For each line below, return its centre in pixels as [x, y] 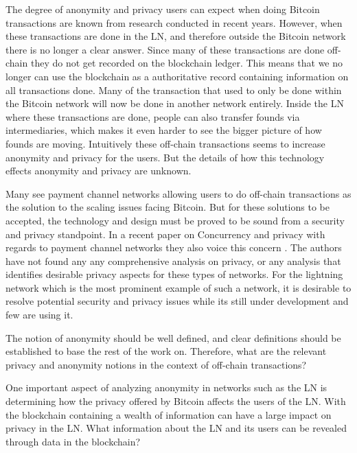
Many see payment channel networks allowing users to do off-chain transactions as [178, 193]
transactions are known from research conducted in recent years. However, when [174, 22]
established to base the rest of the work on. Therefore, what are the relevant [166, 351]
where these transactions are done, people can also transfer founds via [153, 116]
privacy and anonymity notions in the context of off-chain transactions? [156, 364]
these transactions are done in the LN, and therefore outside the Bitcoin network [176, 36]
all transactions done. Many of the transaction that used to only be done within [174, 90]
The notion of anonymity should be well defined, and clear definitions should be [173, 337]
